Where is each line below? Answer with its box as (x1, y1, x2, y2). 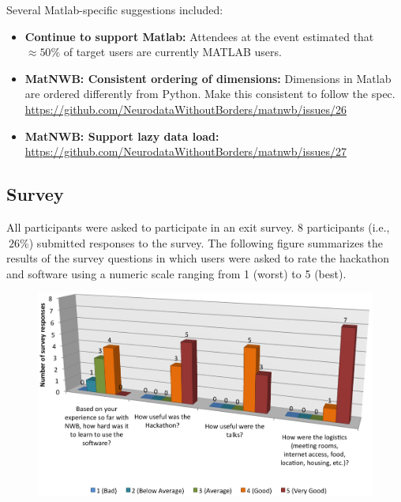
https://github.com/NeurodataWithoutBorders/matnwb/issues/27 (24, 143, 347, 160)
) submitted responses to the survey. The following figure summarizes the (28, 234, 384, 251)
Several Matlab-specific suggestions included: (6, 2, 223, 17)
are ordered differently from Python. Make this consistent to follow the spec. (24, 85, 395, 102)
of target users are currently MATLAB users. (63, 43, 282, 60)
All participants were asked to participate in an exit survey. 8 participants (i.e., (6, 218, 390, 235)
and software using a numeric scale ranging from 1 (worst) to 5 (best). (6, 265, 347, 281)
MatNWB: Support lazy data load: (24, 127, 219, 144)
